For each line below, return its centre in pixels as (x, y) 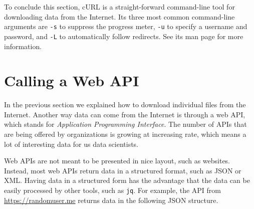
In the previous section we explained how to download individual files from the (125, 104)
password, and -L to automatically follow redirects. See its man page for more (124, 36)
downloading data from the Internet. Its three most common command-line (119, 16)
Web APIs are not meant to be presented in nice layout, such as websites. (117, 161)
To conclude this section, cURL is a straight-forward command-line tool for (119, 7)
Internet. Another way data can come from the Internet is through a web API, (125, 114)
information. (23, 46)
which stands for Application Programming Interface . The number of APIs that (125, 124)
